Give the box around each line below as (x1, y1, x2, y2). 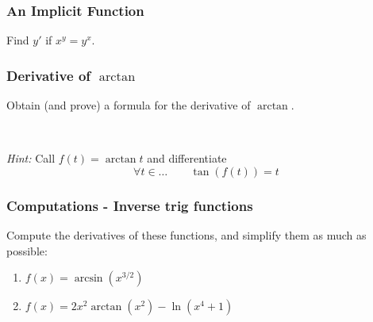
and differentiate (147, 150, 227, 167)
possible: (6, 242, 48, 259)
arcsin (74, 273, 103, 285)
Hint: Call (6, 150, 56, 167)
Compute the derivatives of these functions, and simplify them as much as (6, 227, 367, 243)
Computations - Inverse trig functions (6, 195, 253, 215)
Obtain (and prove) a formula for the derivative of (6, 97, 251, 113)
